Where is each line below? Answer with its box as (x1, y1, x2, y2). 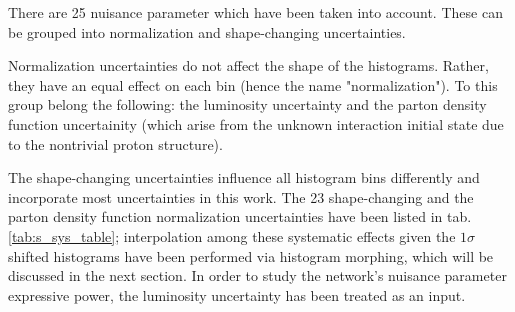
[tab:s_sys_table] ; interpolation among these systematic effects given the (8, 225, 456, 246)
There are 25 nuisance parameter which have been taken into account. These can (8, 2, 503, 22)
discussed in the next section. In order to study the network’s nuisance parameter (8, 265, 507, 286)
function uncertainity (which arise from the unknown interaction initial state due (8, 113, 504, 134)
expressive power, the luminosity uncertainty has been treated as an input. (8, 284, 466, 305)
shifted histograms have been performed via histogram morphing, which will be (8, 245, 494, 266)
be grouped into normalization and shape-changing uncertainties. (8, 21, 406, 42)
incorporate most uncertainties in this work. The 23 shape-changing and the (8, 186, 474, 207)
